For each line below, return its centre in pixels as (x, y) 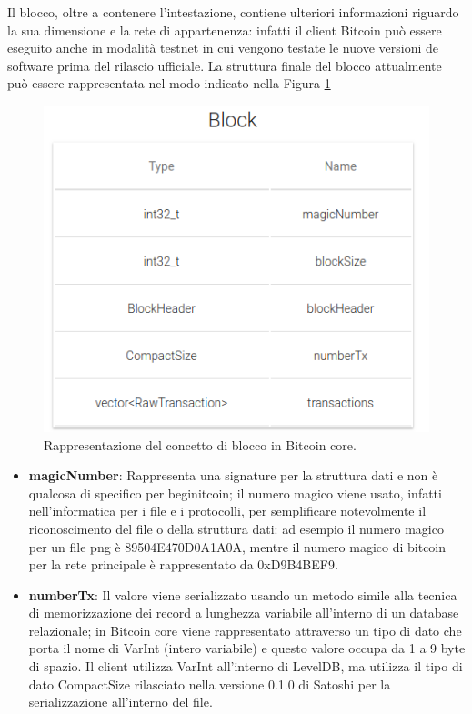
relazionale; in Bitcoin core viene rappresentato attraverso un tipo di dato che (245, 630)
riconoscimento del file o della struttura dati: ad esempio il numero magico (236, 528)
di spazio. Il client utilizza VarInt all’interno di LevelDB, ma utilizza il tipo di (246, 666)
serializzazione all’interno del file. (121, 702)
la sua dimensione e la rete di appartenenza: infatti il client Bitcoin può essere (225, 30)
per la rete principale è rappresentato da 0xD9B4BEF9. (183, 564)
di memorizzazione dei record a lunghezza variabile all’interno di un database (244, 613)
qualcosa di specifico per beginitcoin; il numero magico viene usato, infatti (235, 493)
